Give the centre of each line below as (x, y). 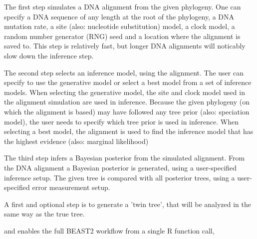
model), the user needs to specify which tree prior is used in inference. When (121, 121)
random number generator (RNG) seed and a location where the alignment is (122, 36)
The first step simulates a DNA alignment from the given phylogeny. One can (123, 6)
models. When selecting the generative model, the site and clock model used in (125, 92)
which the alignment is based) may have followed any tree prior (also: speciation (127, 111)
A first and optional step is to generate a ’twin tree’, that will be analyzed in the (128, 204)
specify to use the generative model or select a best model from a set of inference (128, 82)
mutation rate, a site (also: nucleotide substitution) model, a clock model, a (120, 26)
